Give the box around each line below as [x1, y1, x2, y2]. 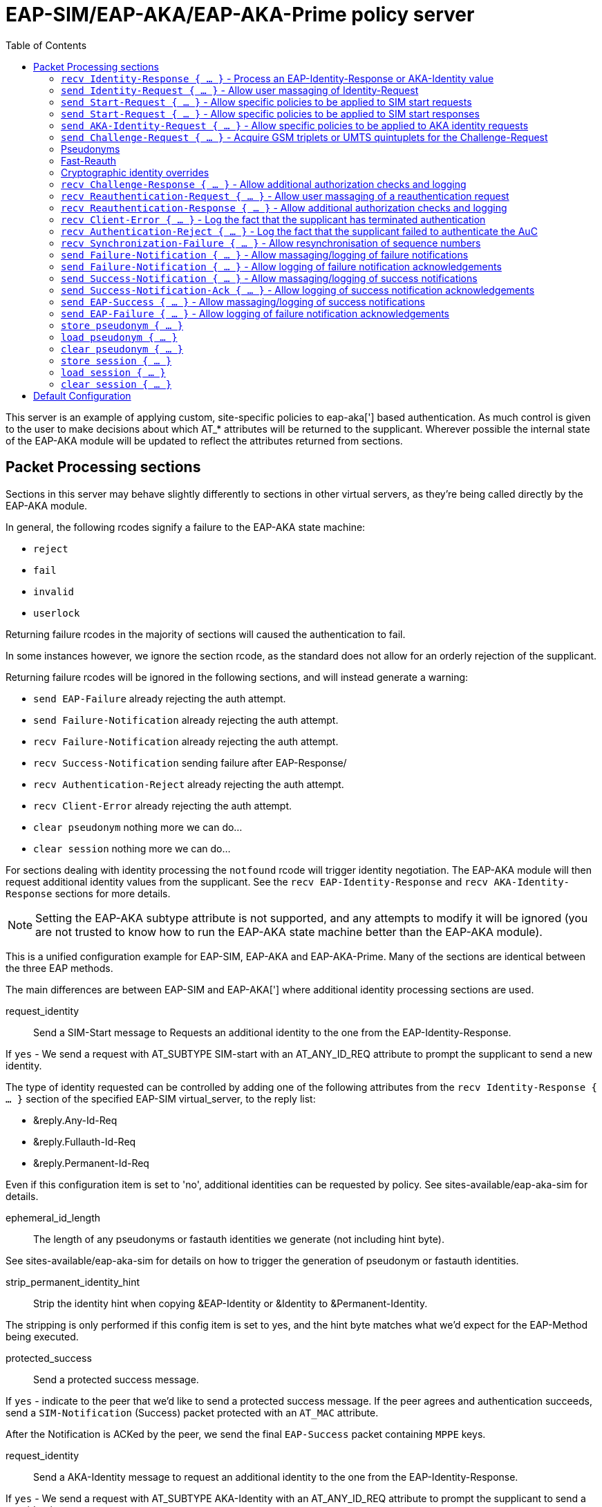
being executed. [6, 1330, 79, 1342]
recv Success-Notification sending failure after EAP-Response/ [33, 756, 347, 769]
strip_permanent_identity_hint [6, 1275, 140, 1288]
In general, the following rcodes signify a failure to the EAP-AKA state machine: [6, 521, 366, 533]
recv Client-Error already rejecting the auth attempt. [33, 799, 292, 812]
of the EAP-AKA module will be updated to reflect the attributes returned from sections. [6, 434, 403, 447]
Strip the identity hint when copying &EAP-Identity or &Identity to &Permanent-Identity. [33, 1297, 428, 1309]
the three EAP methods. [6, 962, 113, 974]
